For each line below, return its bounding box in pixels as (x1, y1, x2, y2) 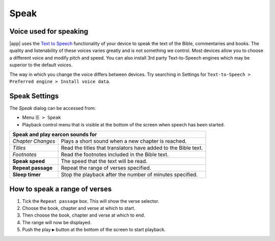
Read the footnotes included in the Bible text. (61, 151, 169, 158)
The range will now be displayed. (22, 219, 92, 225)
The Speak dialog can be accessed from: (9, 105, 96, 111)
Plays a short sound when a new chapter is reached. (61, 138, 187, 145)
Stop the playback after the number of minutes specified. (61, 171, 198, 178)
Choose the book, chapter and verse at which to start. (22, 205, 135, 211)
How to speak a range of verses (9, 184, 112, 193)
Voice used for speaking (9, 27, 89, 36)
